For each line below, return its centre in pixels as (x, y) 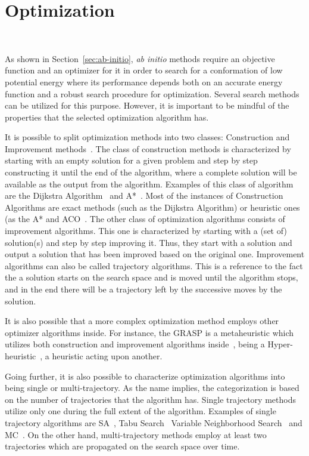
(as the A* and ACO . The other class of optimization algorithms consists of (145, 219)
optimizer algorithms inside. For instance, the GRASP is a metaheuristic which (149, 332)
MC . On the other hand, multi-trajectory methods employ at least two (136, 434)
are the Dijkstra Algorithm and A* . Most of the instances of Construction (144, 195)
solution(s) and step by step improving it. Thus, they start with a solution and (149, 242)
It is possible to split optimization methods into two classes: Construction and (147, 137)
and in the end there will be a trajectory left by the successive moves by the (143, 289)
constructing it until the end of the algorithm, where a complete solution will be (151, 172)
